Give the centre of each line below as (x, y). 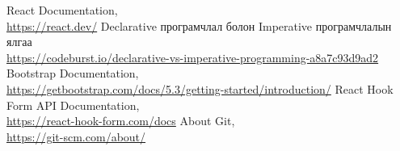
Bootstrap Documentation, (73, 73)
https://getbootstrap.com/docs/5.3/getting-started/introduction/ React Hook (200, 88)
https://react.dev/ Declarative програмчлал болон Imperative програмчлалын (199, 25)
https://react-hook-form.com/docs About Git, (121, 121)
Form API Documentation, (73, 105)
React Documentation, (62, 10)
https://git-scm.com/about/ (76, 136)
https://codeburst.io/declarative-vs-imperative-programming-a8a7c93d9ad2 (193, 57)
